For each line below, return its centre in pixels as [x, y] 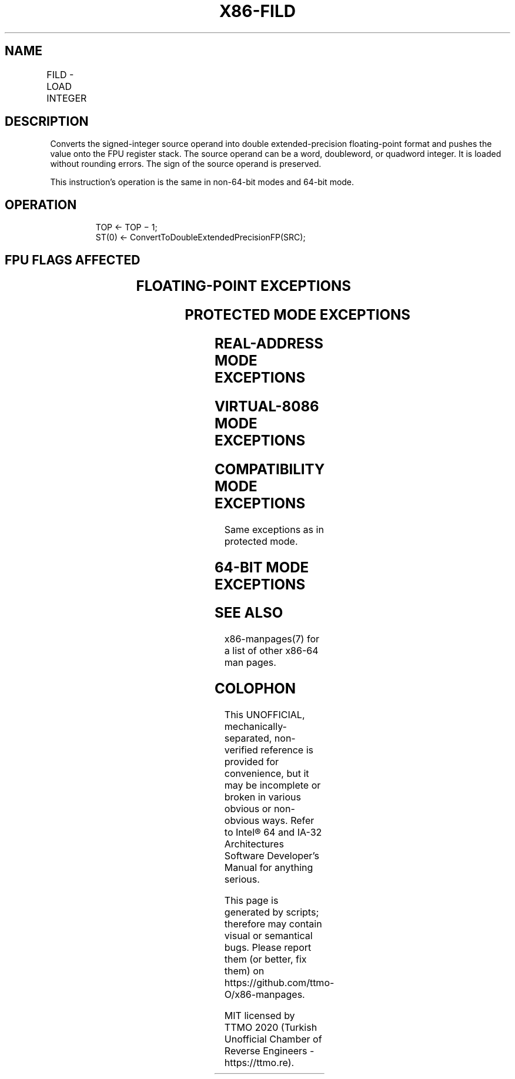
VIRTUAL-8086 [267, 406]
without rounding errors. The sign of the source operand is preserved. [186, 164]
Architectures [254, 844]
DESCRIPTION [47, 122]
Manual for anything [269, 868]
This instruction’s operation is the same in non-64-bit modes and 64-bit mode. [202, 182]
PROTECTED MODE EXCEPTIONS [297, 315]
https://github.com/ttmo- [279, 983]
